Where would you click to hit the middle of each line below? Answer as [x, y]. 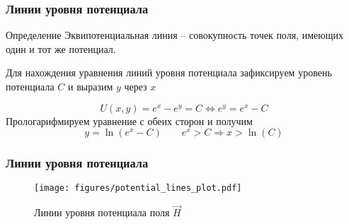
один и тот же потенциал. [61, 48]
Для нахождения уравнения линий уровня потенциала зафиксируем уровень [169, 72]
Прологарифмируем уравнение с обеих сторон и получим [129, 120]
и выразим [91, 86]
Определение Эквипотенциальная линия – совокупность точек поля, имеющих [174, 35]
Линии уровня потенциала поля [102, 212]
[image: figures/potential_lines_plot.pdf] [138, 188]
